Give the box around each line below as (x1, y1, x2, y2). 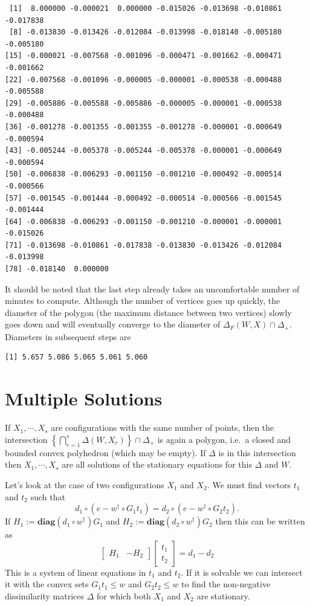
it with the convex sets (5, 578, 89, 590)
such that (30, 490, 65, 503)
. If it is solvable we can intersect (181, 566, 303, 578)
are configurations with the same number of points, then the (51, 421, 274, 434)
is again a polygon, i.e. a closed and (157, 433, 291, 445)
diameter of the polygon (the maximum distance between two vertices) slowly (5, 306, 292, 318)
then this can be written (215, 515, 305, 527)
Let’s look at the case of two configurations (5, 478, 164, 491)
